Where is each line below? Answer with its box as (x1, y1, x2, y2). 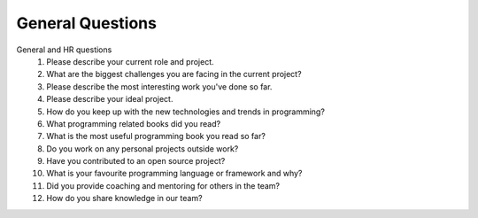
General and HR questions (16, 44, 112, 55)
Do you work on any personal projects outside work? (46, 143, 239, 154)
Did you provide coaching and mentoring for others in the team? (46, 180, 281, 191)
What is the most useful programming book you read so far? (46, 131, 266, 142)
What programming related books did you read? (46, 118, 221, 128)
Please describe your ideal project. (46, 94, 173, 105)
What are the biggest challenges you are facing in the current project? (46, 69, 302, 80)
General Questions (16, 13, 157, 33)
